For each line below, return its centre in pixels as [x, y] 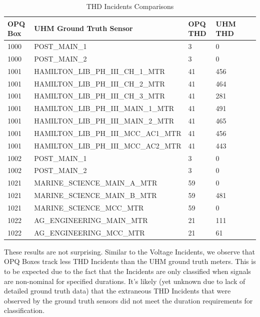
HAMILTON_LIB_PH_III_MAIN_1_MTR [104, 108]
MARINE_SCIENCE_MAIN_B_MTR [95, 195]
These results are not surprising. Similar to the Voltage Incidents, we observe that [130, 251]
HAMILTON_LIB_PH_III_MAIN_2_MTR [104, 121]
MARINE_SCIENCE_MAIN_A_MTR [96, 183]
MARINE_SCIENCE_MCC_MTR [89, 207]
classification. [24, 310]
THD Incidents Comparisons [130, 6]
